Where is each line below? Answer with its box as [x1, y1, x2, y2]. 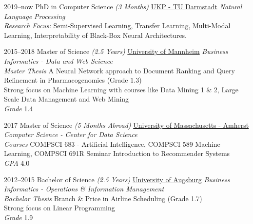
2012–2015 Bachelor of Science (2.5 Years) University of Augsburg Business [4, 174, 230, 184]
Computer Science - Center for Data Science [4, 129, 137, 139]
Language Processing [4, 11, 65, 21]
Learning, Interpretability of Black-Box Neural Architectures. [4, 30, 187, 40]
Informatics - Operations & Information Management [4, 184, 164, 194]
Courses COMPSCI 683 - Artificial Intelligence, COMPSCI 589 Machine [4, 138, 220, 149]
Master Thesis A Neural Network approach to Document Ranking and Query [4, 65, 235, 75]
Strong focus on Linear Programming [4, 203, 115, 213]
